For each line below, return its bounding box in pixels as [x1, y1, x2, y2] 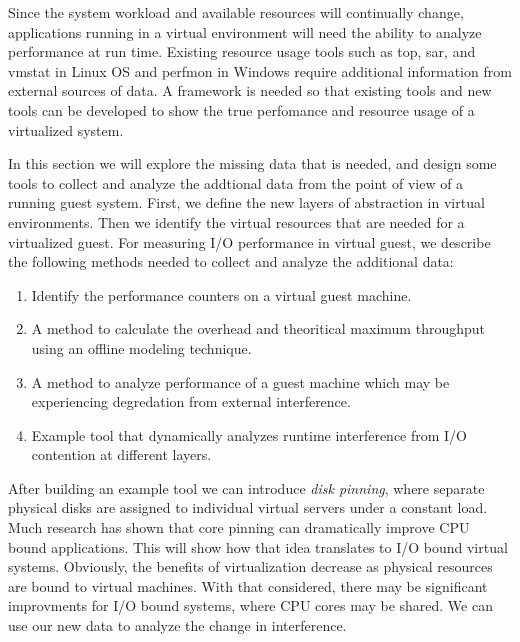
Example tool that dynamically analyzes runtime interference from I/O [31, 424, 468, 445]
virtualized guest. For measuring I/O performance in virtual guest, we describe [8, 231, 491, 252]
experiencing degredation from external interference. [31, 391, 351, 412]
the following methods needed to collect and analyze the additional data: [8, 251, 454, 272]
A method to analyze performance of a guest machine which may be [31, 371, 450, 392]
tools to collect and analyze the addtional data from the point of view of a [8, 172, 464, 193]
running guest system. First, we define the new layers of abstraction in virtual [8, 192, 485, 213]
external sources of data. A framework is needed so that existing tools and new [8, 80, 492, 101]
